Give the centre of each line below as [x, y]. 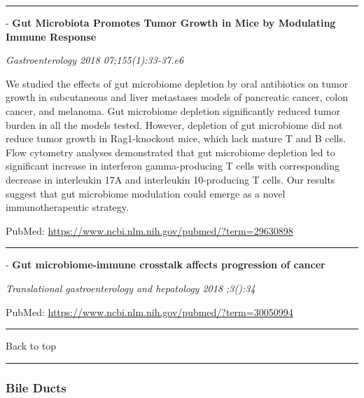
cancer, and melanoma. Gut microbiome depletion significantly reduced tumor [173, 110]
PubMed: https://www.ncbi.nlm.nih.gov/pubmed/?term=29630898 [149, 230]
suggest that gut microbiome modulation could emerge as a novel [146, 193]
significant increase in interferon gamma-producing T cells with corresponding [173, 166]
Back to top [31, 346]
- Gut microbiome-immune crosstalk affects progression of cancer [166, 265]
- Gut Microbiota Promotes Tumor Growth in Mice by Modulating [171, 22]
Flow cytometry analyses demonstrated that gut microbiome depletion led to [170, 152]
